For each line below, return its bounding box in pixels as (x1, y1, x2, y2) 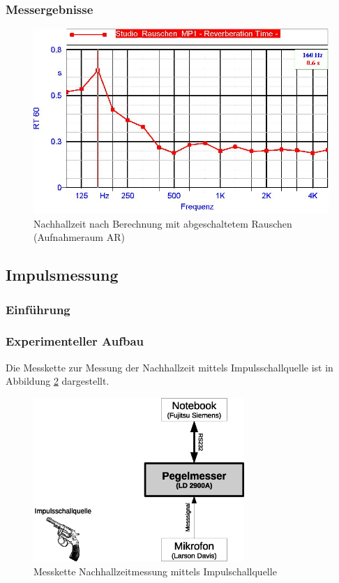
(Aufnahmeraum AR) (33, 230, 125, 244)
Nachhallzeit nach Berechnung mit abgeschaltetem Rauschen (33, 216, 292, 230)
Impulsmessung (6, 264, 119, 286)
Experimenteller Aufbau (6, 332, 144, 350)
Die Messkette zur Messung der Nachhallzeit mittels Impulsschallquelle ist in (6, 360, 333, 374)
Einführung (6, 300, 70, 318)
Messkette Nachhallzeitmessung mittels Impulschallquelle (33, 563, 277, 578)
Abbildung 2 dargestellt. (6, 374, 110, 388)
